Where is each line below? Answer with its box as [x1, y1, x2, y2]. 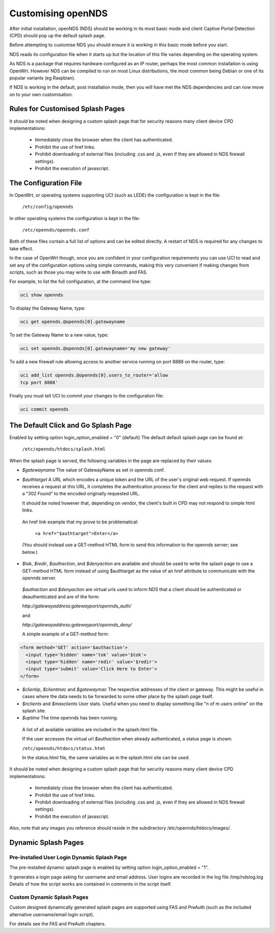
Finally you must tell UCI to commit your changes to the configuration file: [9, 392, 164, 398]
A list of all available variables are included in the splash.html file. [22, 726, 159, 732]
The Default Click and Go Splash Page [9, 421, 132, 430]
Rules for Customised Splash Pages [9, 104, 125, 113]
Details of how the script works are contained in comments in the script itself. [9, 881, 172, 887]
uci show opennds [20, 292, 64, 298]
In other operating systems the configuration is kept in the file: [9, 215, 140, 221]
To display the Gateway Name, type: [9, 305, 86, 311]
